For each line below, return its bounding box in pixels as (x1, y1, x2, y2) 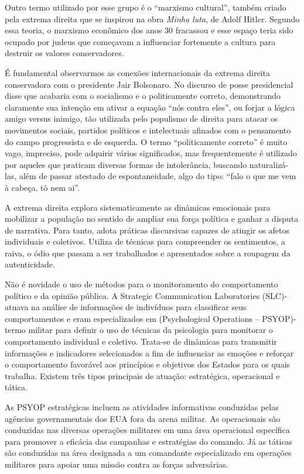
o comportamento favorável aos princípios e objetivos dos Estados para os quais (5, 358, 291, 370)
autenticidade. (5, 258, 55, 270)
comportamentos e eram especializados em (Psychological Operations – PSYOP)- (5, 312, 296, 324)
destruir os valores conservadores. (5, 47, 124, 59)
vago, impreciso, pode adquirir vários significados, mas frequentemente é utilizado (5, 147, 297, 159)
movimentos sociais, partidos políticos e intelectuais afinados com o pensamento (5, 123, 291, 136)
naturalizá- (249, 158, 289, 170)
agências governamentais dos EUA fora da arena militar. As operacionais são (5, 412, 281, 424)
